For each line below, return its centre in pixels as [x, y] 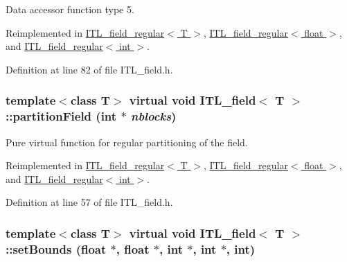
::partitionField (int [61, 116]
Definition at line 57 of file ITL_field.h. [89, 202]
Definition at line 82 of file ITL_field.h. [89, 69]
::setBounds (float [56, 248]
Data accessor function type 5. [70, 9]
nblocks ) [153, 116]
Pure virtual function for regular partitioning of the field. [127, 142]
